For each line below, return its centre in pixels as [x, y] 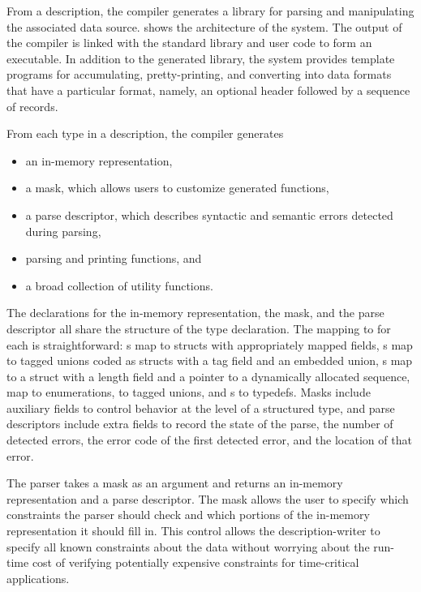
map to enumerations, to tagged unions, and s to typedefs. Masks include [189, 392]
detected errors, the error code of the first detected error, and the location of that [209, 440]
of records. [32, 106]
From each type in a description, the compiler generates [145, 133]
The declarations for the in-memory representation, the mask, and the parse [195, 313]
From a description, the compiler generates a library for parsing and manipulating [210, 11]
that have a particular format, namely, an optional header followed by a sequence [208, 90]
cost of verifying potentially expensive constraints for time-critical [195, 562]
